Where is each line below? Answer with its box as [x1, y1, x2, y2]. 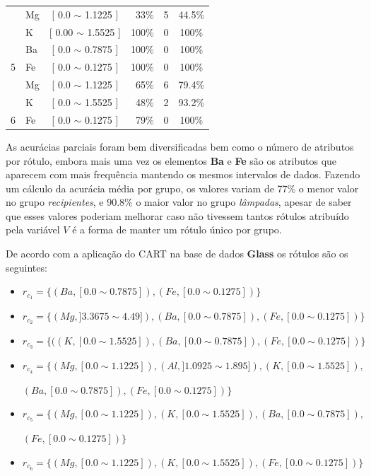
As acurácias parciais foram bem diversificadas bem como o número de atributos [6, 139, 354, 153]
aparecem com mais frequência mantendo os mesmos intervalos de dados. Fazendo [6, 167, 360, 182]
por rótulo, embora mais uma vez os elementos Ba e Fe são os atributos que [6, 153, 337, 168]
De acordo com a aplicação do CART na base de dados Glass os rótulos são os [6, 246, 348, 261]
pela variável [6, 222, 60, 237]
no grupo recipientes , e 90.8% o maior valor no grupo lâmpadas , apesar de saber [6, 195, 352, 209]
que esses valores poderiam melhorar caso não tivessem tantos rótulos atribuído [6, 208, 349, 223]
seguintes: [6, 260, 47, 274]
